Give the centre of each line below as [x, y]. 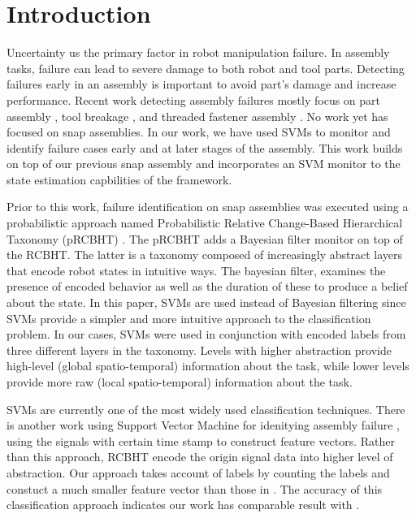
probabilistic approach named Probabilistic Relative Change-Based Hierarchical [205, 223]
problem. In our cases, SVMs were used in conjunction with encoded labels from [206, 334]
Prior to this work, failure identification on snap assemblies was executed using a [208, 207]
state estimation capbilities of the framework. [119, 179]
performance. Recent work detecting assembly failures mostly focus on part [194, 99]
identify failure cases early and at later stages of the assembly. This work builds [205, 147]
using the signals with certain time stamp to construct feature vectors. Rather [201, 440]
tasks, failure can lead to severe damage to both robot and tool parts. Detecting [206, 68]
